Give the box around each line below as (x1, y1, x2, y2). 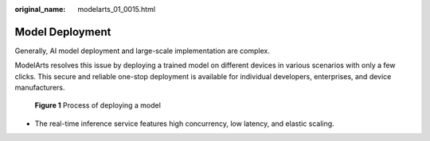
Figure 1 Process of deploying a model (34, 101, 161, 110)
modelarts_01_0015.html (77, 5, 155, 13)
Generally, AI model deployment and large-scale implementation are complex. (14, 46, 270, 55)
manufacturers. (14, 83, 65, 93)
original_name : (14, 5, 66, 13)
